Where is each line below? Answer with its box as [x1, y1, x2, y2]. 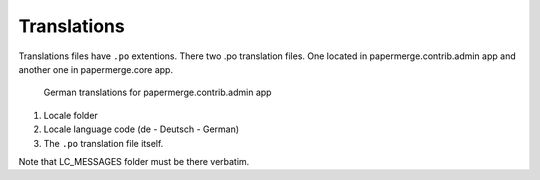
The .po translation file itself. [43, 137, 164, 149]
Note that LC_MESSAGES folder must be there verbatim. [18, 155, 250, 167]
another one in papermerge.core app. [18, 63, 174, 75]
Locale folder [43, 109, 99, 121]
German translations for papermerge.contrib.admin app [43, 86, 272, 99]
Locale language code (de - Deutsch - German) [43, 123, 240, 135]
